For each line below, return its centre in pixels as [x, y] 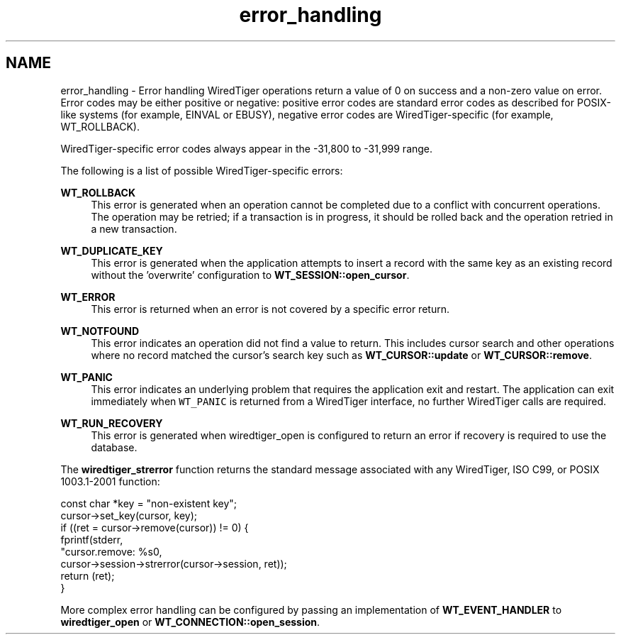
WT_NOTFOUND [100, 331]
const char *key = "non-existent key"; [149, 503]
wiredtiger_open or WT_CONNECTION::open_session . [190, 622]
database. [114, 447]
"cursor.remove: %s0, [111, 551]
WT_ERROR [88, 297]
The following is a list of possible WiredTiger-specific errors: [202, 170]
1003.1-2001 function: [110, 481]
